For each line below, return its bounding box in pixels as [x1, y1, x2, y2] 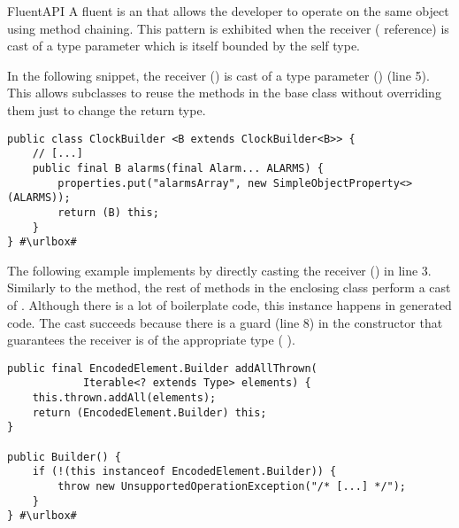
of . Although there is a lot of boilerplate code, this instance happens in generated [7, 296, 452, 314]
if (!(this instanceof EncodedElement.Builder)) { [32, 465, 337, 478]
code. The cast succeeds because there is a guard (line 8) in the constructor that [7, 313, 443, 331]
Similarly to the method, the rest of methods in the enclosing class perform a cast [7, 278, 451, 297]
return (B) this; [57, 206, 159, 219]
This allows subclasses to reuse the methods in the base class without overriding [7, 83, 441, 102]
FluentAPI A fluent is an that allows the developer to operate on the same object [7, 2, 449, 19]
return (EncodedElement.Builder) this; [32, 406, 267, 419]
